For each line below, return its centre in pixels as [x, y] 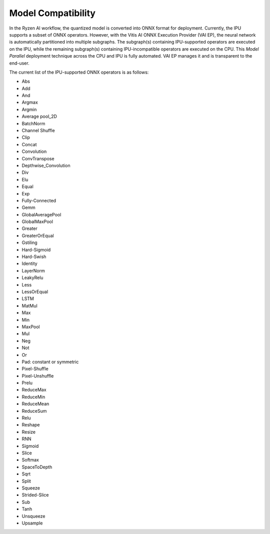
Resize [29, 432]
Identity [29, 263]
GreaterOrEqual [38, 235]
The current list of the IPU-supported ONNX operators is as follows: [79, 72]
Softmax [30, 460]
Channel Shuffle [38, 131]
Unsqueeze [33, 516]
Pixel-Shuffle [35, 369]
